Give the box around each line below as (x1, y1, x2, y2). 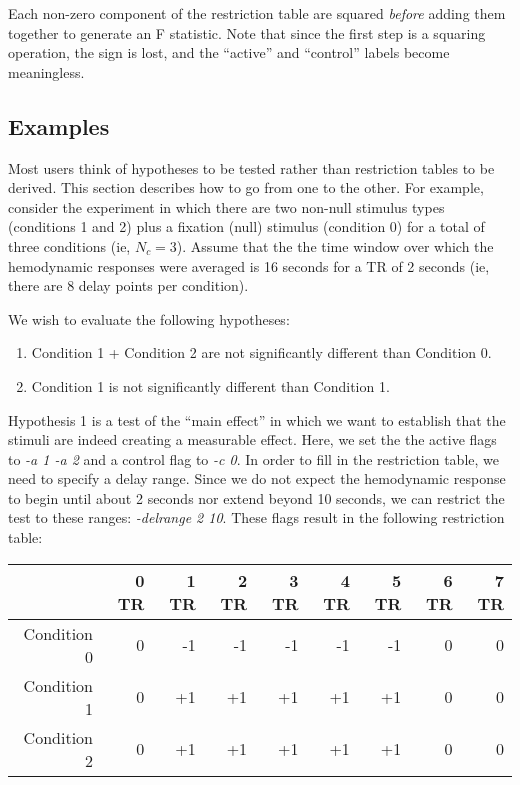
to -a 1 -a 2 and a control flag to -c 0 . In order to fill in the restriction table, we (8, 448, 499, 469)
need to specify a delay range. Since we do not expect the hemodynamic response (8, 468, 506, 489)
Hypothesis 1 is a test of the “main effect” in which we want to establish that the (8, 409, 506, 430)
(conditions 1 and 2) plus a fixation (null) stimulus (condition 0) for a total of (8, 216, 485, 237)
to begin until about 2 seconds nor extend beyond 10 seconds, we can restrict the (8, 487, 505, 508)
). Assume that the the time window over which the (176, 235, 494, 256)
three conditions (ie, (8, 235, 131, 256)
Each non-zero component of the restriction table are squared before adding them (8, 3, 506, 23)
